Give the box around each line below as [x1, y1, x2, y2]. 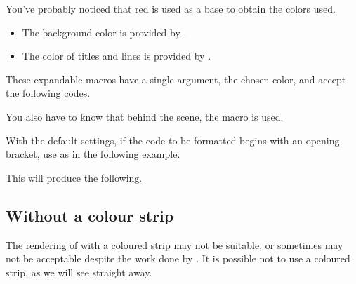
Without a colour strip [6, 204, 174, 226]
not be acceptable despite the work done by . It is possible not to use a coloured [6, 251, 350, 266]
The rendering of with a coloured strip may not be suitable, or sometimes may [6, 237, 343, 252]
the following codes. [6, 86, 91, 100]
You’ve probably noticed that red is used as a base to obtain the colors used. [6, 1, 336, 15]
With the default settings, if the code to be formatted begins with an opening [6, 133, 340, 147]
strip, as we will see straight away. [6, 264, 152, 279]
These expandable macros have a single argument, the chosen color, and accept [6, 72, 346, 86]
